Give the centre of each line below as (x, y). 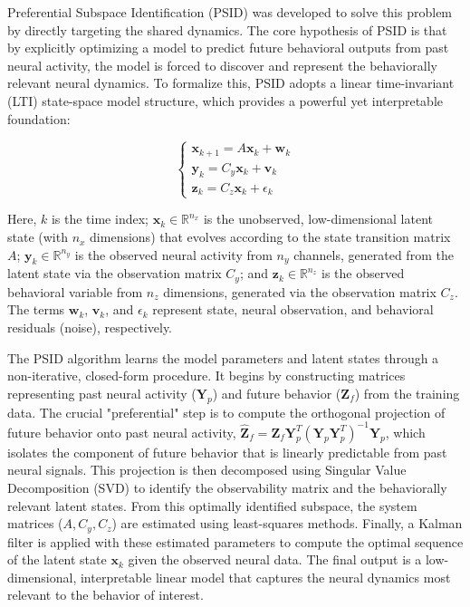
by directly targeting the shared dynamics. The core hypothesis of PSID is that (227, 29)
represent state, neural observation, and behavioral (293, 309)
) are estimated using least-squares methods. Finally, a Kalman (287, 523)
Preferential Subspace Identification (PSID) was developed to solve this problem (230, 12)
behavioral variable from (75, 291)
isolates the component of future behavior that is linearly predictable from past (227, 452)
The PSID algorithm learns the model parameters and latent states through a (223, 357)
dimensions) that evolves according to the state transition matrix (270, 237)
